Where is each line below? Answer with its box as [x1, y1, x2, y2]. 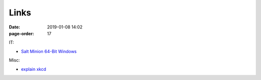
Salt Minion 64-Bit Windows [21, 48, 77, 54]
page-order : [9, 30, 34, 36]
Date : [9, 24, 20, 30]
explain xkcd [21, 66, 46, 72]
